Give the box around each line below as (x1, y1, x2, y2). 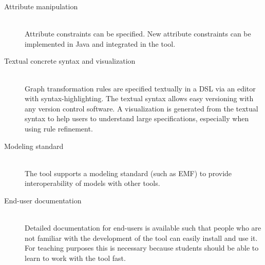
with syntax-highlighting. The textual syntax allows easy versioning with (25, 93, 254, 104)
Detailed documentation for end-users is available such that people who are (25, 222, 261, 233)
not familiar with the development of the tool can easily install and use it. (25, 232, 258, 243)
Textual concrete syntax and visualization (4, 55, 136, 66)
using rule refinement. (25, 123, 93, 134)
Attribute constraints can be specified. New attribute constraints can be (25, 28, 251, 39)
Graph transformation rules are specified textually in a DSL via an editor (25, 83, 256, 93)
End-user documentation (4, 195, 82, 205)
